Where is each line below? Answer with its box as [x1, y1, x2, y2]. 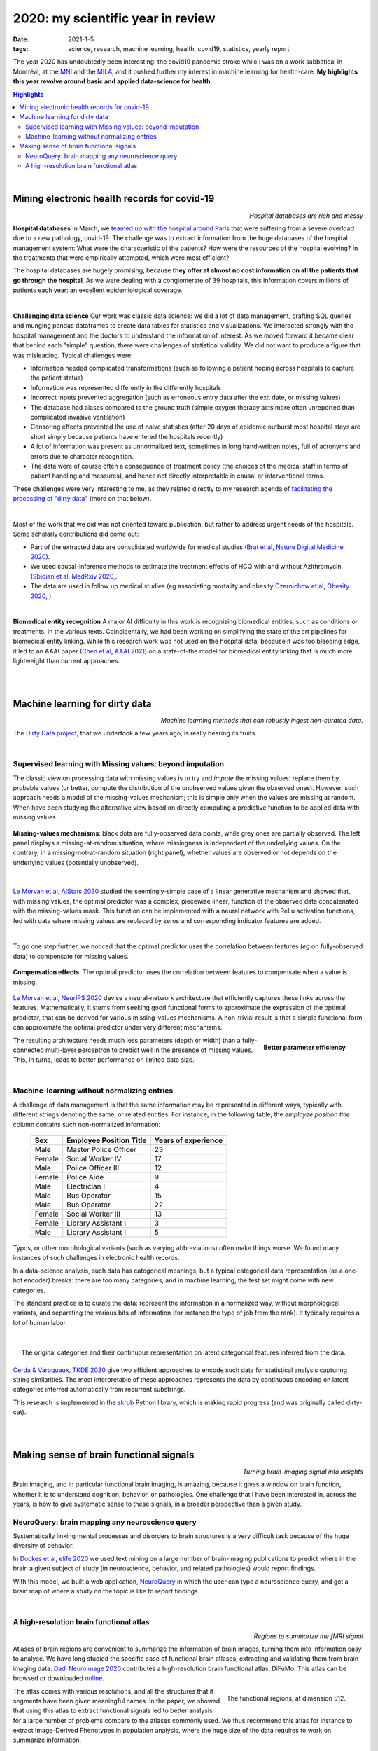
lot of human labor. [13, 1318, 68, 1327]
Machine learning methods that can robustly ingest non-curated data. [161, 716, 363, 724]
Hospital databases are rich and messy [249, 211, 363, 220]
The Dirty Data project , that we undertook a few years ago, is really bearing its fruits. [13, 729, 257, 738]
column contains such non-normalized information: [13, 1120, 161, 1128]
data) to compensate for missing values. [13, 952, 129, 960]
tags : [13, 44, 29, 53]
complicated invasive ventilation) [30, 413, 125, 421]
